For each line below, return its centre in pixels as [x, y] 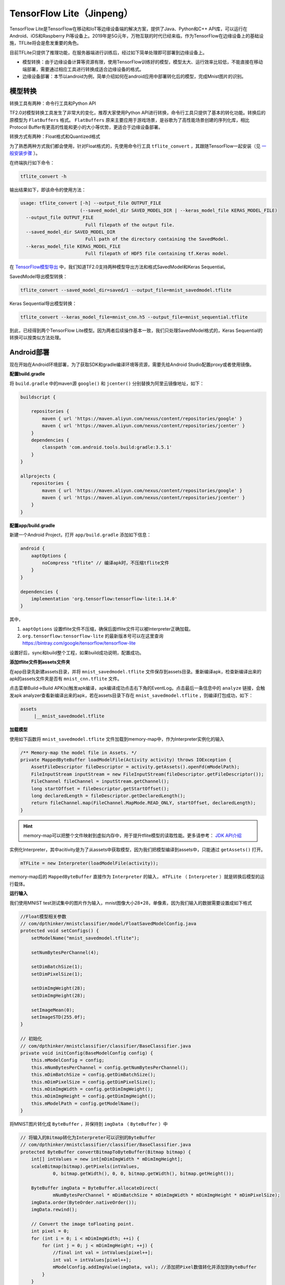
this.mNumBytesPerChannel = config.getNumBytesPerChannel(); [110, 1067]
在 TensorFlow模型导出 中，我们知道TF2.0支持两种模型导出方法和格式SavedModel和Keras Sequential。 [119, 267]
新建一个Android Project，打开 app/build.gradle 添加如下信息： [80, 535]
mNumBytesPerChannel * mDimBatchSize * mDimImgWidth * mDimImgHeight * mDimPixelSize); [166, 1195]
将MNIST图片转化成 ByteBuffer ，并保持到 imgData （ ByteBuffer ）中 [89, 1124]
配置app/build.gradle [32, 525]
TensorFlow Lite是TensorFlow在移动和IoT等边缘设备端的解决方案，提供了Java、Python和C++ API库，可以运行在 [128, 29]
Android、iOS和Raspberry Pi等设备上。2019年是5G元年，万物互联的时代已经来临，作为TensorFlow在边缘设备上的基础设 [137, 35]
